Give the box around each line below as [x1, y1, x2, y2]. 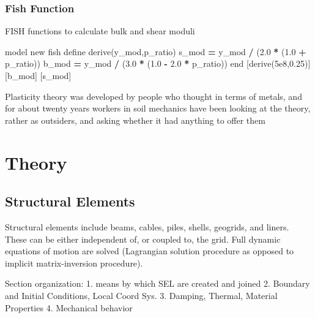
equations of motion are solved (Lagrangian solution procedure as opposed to [5, 244, 294, 257]
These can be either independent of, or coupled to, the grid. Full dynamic [5, 232, 281, 245]
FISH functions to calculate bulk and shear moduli [5, 25, 195, 37]
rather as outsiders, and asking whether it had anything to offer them [5, 113, 265, 126]
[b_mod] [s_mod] [5, 69, 72, 81]
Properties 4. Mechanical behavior [5, 301, 133, 314]
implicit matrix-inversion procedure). [5, 256, 143, 269]
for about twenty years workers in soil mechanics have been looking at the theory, [5, 102, 311, 115]
